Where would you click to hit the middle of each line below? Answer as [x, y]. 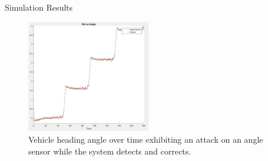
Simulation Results [39, 7]
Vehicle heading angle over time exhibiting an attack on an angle [146, 139]
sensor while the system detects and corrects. [110, 151]
